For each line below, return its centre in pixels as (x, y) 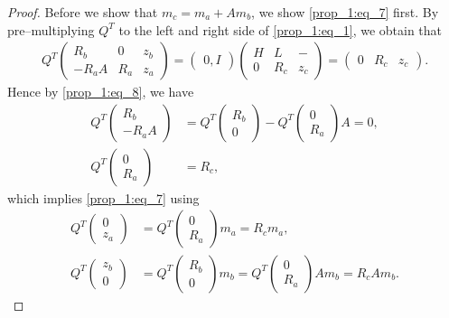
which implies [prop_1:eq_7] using (103, 197)
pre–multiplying (51, 29)
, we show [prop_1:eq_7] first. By (345, 12)
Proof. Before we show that (83, 12)
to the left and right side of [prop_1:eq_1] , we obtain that (281, 29)
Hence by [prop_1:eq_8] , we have (101, 92)
